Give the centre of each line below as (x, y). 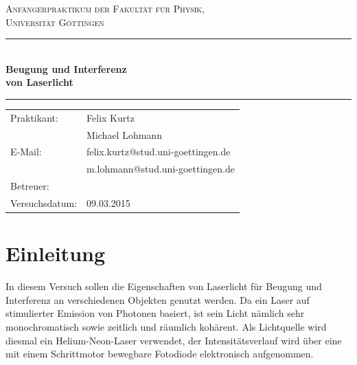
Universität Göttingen (55, 22)
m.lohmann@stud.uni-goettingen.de (161, 169)
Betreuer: (30, 186)
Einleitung (56, 253)
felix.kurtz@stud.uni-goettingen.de (159, 152)
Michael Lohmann (124, 134)
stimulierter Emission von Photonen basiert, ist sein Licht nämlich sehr (155, 313)
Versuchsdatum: (44, 202)
